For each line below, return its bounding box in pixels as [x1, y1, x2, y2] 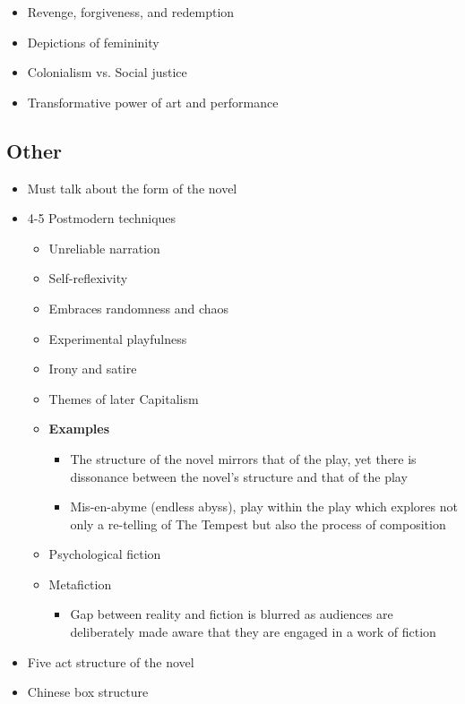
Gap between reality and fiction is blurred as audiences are [70, 605, 393, 623]
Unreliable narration [48, 238, 160, 257]
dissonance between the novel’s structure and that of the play [70, 467, 408, 485]
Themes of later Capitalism [48, 389, 199, 408]
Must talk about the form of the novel [27, 178, 237, 197]
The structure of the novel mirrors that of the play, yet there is [70, 449, 417, 468]
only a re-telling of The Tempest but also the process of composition [70, 514, 446, 533]
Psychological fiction [48, 545, 161, 563]
